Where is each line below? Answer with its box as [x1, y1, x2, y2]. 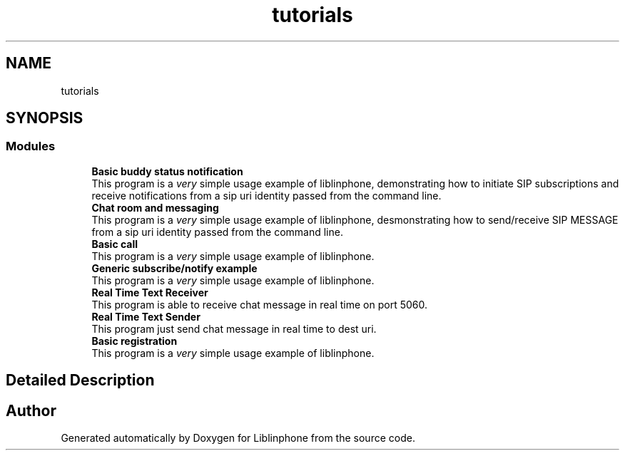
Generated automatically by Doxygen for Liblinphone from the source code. [61, 432, 415, 445]
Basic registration [91, 334, 178, 347]
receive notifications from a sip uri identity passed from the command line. [91, 189, 442, 202]
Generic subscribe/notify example [91, 261, 258, 274]
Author [6, 401, 56, 420]
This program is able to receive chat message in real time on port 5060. [91, 298, 427, 311]
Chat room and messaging [91, 201, 219, 214]
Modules [6, 139, 56, 154]
